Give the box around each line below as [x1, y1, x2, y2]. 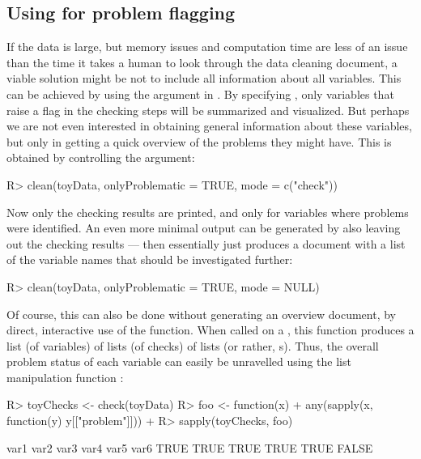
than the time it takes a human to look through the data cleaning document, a [6, 53, 398, 70]
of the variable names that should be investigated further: [6, 251, 293, 268]
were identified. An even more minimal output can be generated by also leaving [6, 219, 401, 236]
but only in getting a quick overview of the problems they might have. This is [6, 133, 392, 150]
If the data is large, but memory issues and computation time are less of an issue [6, 38, 408, 55]
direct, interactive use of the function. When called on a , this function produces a [6, 321, 415, 338]
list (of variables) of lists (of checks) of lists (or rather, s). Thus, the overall [6, 337, 379, 354]
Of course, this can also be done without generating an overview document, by [6, 305, 397, 322]
